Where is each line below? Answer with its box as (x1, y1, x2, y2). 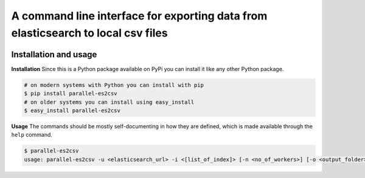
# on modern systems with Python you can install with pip (24, 81, 204, 88)
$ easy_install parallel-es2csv (24, 107, 121, 114)
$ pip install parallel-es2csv (24, 90, 118, 97)
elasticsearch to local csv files (11, 26, 168, 39)
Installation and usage (11, 49, 97, 60)
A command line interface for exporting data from (11, 9, 268, 22)
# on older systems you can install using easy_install (24, 98, 195, 106)
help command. (11, 131, 53, 139)
